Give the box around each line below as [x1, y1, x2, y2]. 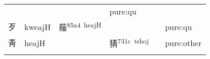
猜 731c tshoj [109, 36, 149, 49]
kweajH [24, 20, 51, 32]
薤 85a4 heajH [59, 20, 101, 33]
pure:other [165, 36, 202, 48]
